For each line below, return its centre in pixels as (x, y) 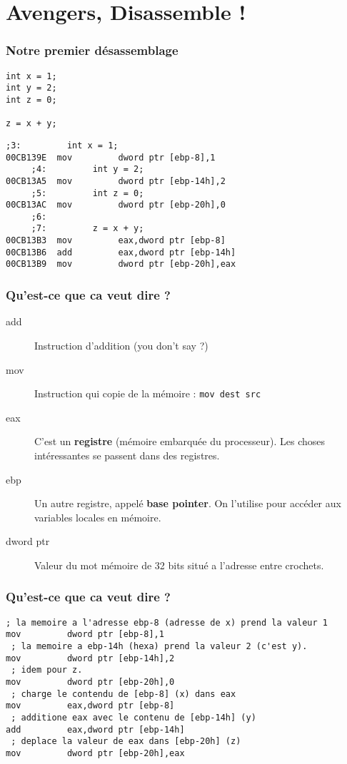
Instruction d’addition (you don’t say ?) (121, 345)
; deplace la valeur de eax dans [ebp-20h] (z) (126, 742)
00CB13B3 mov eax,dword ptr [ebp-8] (116, 241)
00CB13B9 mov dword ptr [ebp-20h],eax (121, 264)
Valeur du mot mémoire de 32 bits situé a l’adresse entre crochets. (179, 565)
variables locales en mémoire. (98, 517)
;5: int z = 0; (87, 193)
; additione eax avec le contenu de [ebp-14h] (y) (134, 717)
